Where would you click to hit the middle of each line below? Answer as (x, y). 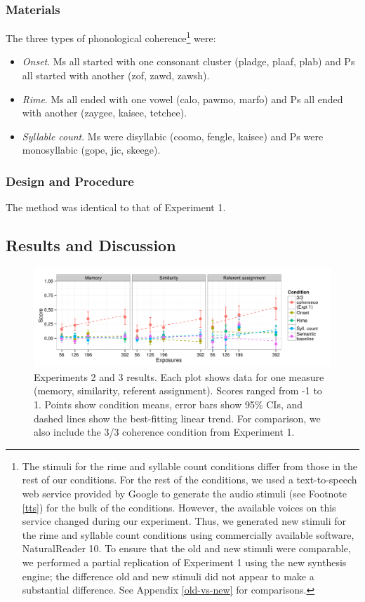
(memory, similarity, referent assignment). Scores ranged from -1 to (178, 390)
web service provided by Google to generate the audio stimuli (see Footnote (185, 493)
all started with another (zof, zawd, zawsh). (116, 75)
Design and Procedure (70, 181)
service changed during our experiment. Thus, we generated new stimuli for (184, 521)
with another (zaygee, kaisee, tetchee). (104, 113)
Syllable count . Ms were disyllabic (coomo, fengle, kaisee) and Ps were (173, 136)
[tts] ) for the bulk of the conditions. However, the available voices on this (179, 507)
